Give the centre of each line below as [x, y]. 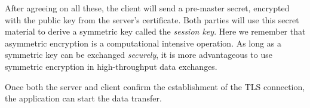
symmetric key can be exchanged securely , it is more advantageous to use [139, 55]
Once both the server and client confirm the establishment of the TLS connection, [155, 86]
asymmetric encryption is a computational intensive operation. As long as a [143, 43]
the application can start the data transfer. [83, 98]
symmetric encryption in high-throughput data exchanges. [111, 66]
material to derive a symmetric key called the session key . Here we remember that [155, 31]
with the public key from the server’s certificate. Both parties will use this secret [152, 19]
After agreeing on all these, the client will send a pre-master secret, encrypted [147, 8]
